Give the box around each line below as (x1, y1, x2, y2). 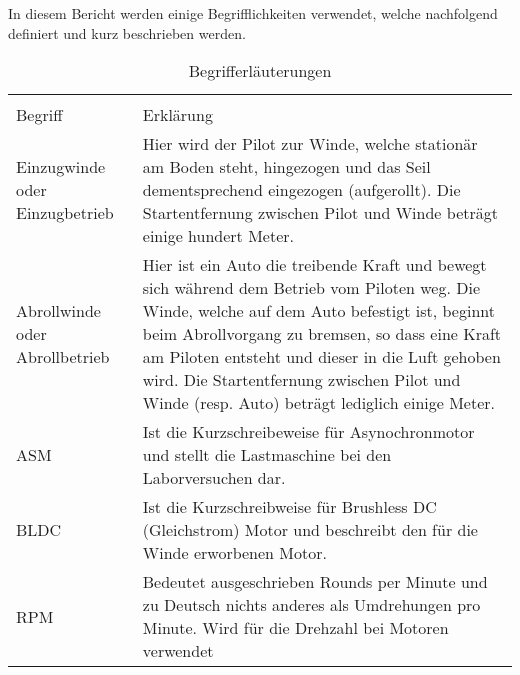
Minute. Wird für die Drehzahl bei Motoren (142, 616, 449, 640)
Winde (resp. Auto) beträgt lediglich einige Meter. (142, 391, 496, 415)
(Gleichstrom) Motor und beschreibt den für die (142, 518, 478, 542)
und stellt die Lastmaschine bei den (142, 443, 392, 467)
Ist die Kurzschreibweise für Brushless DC (142, 495, 437, 519)
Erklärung (142, 103, 213, 127)
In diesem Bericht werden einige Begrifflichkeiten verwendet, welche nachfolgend (8, 3, 498, 23)
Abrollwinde (16, 299, 101, 323)
